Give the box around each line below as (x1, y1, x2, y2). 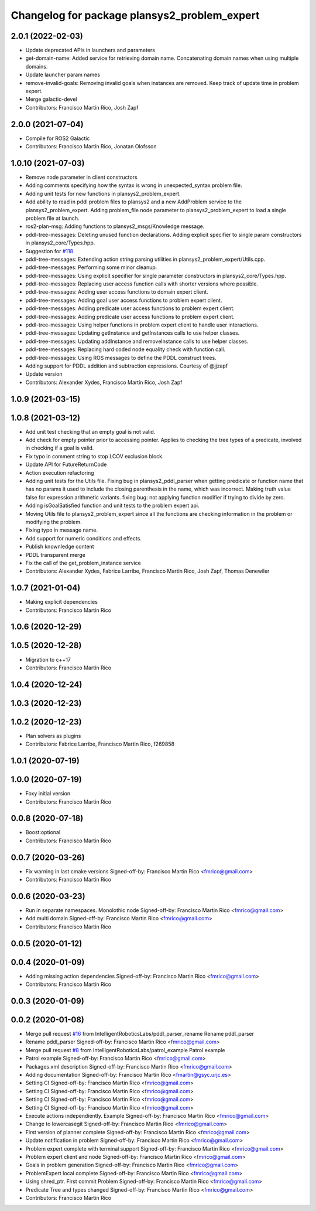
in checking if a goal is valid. (25, 444, 94, 451)
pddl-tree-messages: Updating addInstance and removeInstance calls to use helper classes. (25, 338, 249, 345)
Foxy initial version (25, 790, 70, 797)
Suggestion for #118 (25, 247, 73, 254)
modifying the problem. (25, 518, 82, 525)
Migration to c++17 (25, 656, 71, 663)
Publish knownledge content (25, 543, 94, 550)
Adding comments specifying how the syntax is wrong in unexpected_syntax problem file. (25, 182, 242, 189)
